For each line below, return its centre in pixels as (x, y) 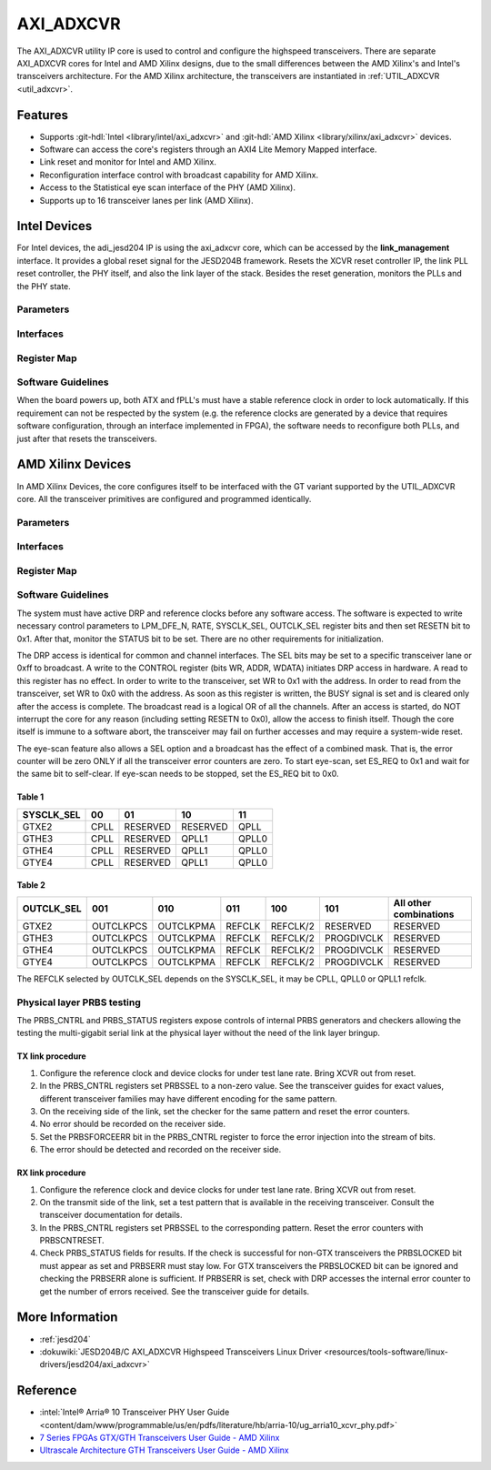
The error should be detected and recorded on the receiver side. (160, 1150)
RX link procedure (51, 1173)
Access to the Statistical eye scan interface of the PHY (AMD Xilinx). (167, 187)
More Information (67, 1318)
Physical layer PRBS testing (79, 1002)
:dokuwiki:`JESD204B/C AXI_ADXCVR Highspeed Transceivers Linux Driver (181, 1352)
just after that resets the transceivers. (87, 438)
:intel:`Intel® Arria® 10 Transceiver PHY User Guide (135, 1412)
